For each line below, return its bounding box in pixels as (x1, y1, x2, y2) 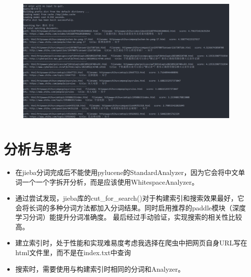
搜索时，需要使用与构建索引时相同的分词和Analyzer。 (15, 263, 185, 274)
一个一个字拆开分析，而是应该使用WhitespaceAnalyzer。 (22, 176, 199, 187)
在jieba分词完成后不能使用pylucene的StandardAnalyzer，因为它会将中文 (15, 167, 238, 177)
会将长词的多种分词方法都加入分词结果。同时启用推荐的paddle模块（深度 (15, 202, 246, 212)
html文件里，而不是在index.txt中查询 (15, 247, 131, 258)
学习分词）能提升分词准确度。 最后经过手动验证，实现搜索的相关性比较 (15, 212, 242, 222)
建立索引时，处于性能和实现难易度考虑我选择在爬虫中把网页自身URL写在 (15, 238, 248, 248)
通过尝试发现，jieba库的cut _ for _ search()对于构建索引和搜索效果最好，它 (15, 193, 244, 203)
